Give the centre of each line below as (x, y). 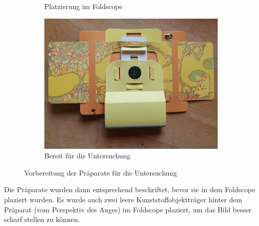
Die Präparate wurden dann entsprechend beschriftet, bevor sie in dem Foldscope (130, 189)
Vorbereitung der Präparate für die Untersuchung (101, 172)
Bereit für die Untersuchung (87, 156)
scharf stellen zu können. (42, 219)
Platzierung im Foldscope (83, 6)
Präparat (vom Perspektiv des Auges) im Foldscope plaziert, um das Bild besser (128, 209)
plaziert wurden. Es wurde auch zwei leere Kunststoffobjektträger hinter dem (123, 199)
